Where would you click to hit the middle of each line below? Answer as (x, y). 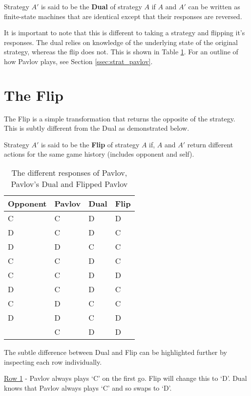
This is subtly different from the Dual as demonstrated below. (97, 128)
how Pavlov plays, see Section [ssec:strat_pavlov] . (78, 61)
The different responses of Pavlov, (69, 173)
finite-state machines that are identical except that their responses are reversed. (123, 16)
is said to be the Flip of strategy (90, 144)
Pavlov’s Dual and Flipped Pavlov (69, 184)
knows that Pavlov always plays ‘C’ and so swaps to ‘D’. (88, 387)
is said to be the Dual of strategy (91, 6)
